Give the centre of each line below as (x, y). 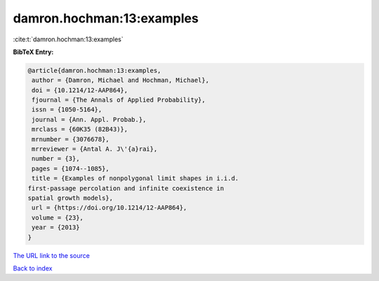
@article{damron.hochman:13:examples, (94, 70)
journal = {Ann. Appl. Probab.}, (89, 119)
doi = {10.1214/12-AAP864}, (80, 90)
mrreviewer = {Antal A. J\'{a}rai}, (95, 149)
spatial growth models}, (71, 198)
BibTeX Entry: (33, 52)
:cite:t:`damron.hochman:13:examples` (68, 39)
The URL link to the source (52, 255)
